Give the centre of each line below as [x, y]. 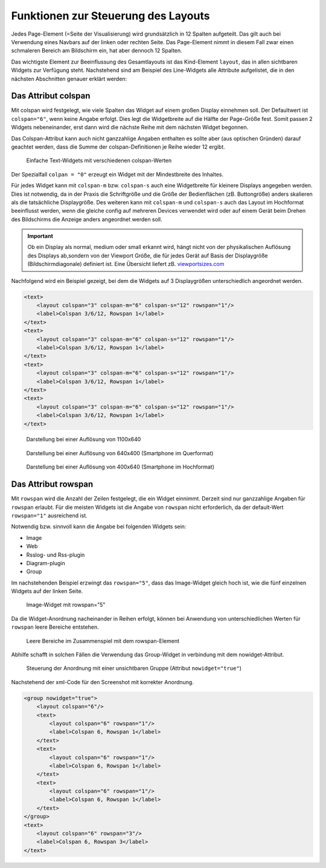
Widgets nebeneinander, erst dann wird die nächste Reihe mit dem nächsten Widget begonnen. [130, 128]
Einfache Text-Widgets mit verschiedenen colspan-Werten [99, 161]
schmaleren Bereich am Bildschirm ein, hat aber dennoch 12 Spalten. [97, 51]
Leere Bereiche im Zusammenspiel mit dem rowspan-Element [103, 641]
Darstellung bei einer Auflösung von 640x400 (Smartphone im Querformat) [120, 453]
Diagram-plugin [46, 563]
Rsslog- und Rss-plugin [56, 555]
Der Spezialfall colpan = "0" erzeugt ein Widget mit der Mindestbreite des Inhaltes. [117, 174]
